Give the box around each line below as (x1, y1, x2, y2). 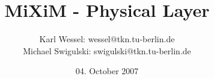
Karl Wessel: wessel (39, 33, 111, 45)
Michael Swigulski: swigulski (23, 44, 127, 57)
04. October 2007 (75, 65, 139, 77)
